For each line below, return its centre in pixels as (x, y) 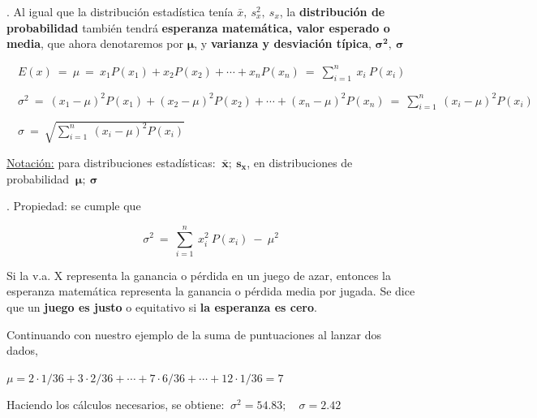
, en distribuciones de (300, 162)
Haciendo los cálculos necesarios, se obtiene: (116, 405)
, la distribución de (332, 11)
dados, (22, 350)
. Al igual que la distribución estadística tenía (120, 11)
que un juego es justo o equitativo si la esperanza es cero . (162, 307)
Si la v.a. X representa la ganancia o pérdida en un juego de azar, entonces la (199, 275)
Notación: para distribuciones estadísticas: (111, 162)
